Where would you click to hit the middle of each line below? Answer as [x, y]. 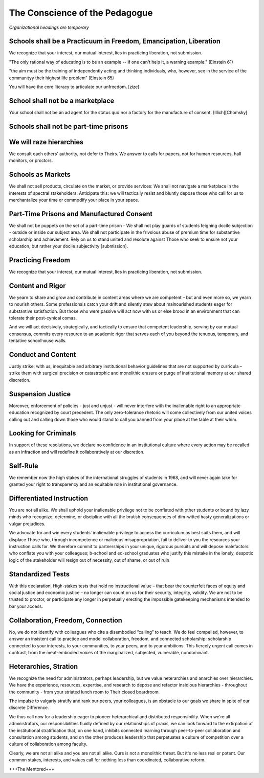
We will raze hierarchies [46, 142]
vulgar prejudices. [27, 524]
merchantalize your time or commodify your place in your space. [74, 200]
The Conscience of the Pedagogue [81, 13]
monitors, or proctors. [31, 160]
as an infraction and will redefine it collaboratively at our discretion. [77, 452]
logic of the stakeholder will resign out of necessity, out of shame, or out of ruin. [90, 560]
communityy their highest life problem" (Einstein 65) [62, 78]
